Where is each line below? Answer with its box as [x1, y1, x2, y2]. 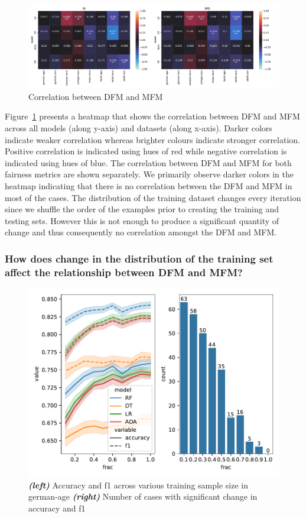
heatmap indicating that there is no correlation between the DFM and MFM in [5, 179, 292, 192]
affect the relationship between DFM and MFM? [5, 264, 243, 279]
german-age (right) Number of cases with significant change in [28, 490, 258, 503]
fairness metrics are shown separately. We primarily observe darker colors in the [5, 168, 294, 180]
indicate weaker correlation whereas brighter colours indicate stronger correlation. [5, 133, 300, 145]
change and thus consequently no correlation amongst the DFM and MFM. [5, 226, 277, 238]
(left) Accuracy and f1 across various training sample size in [28, 478, 248, 491]
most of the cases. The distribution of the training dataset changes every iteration [5, 191, 301, 203]
